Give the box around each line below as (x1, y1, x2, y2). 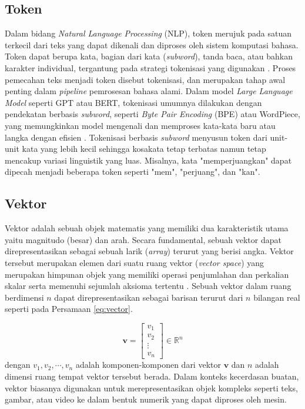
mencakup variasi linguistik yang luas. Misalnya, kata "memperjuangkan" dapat (5, 154, 292, 166)
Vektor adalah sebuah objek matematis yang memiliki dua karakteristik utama (5, 222, 289, 234)
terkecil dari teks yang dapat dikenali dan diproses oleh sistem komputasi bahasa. (5, 38, 299, 51)
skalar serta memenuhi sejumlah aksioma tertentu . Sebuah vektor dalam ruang (5, 280, 291, 292)
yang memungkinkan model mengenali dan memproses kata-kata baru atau (5, 119, 276, 131)
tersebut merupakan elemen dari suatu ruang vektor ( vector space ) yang (5, 256, 264, 268)
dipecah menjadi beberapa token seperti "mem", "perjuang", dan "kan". (5, 165, 260, 178)
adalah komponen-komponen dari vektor (75, 358, 221, 371)
